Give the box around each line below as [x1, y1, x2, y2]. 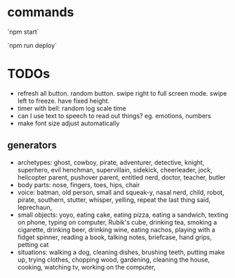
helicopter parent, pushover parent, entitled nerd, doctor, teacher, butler [17, 173, 226, 182]
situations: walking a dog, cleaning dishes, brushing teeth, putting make [17, 248, 225, 256]
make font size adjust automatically [17, 119, 120, 127]
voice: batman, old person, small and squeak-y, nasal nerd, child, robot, [17, 188, 224, 196]
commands [7, 4, 74, 20]
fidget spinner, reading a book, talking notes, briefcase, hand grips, [17, 233, 212, 241]
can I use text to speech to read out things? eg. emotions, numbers [17, 111, 212, 120]
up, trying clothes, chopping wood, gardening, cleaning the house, [17, 255, 210, 264]
